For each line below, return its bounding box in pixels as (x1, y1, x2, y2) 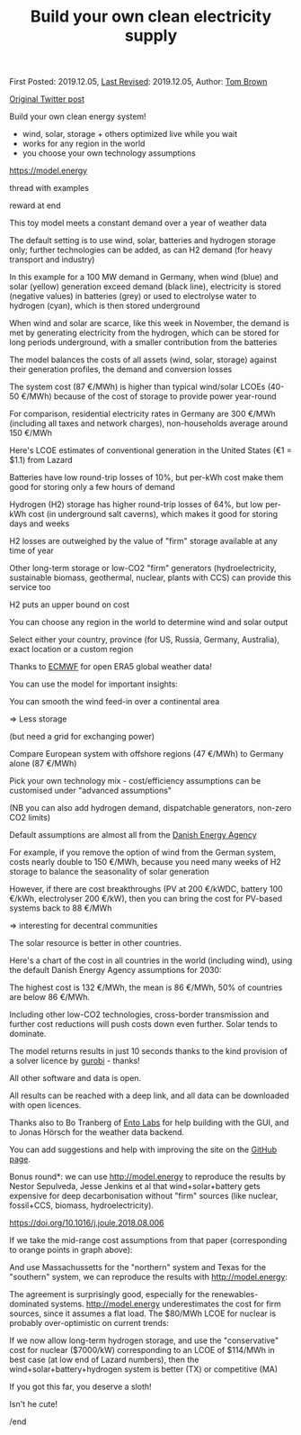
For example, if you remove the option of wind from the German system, (9, 847, 277, 858)
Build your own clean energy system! (9, 111, 146, 123)
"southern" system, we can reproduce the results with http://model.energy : (9, 1272, 288, 1283)
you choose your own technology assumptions (22, 148, 196, 159)
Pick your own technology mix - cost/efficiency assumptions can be (9, 776, 261, 786)
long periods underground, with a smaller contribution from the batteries (9, 337, 278, 348)
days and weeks (9, 518, 70, 529)
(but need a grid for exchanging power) (9, 731, 155, 742)
